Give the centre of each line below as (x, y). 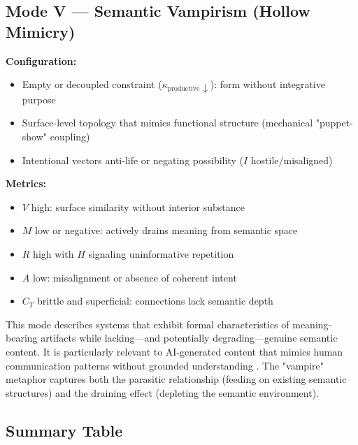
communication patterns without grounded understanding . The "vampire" (165, 365)
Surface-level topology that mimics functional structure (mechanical (167, 123)
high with (53, 254)
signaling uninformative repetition (161, 254)
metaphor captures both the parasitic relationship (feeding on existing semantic (176, 379)
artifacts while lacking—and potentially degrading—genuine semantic (189, 338)
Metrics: (26, 183)
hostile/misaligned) (292, 160)
